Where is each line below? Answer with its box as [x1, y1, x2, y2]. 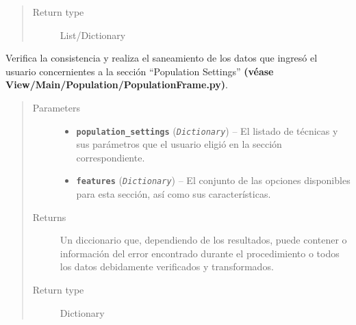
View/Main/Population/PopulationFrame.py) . [5, 77, 229, 92]
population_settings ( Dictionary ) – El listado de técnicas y [76, 123, 338, 138]
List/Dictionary [60, 27, 126, 42]
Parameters [32, 100, 80, 114]
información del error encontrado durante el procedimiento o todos [60, 246, 340, 260]
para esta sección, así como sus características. [76, 187, 271, 201]
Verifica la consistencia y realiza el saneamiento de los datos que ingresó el [5, 51, 318, 65]
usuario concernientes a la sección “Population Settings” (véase [5, 64, 274, 78]
